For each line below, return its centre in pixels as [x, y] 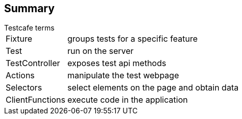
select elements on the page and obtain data [153, 88]
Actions [20, 76]
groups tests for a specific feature [133, 39]
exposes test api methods [117, 63]
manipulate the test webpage [123, 76]
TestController [33, 63]
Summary [29, 8]
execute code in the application [128, 100]
